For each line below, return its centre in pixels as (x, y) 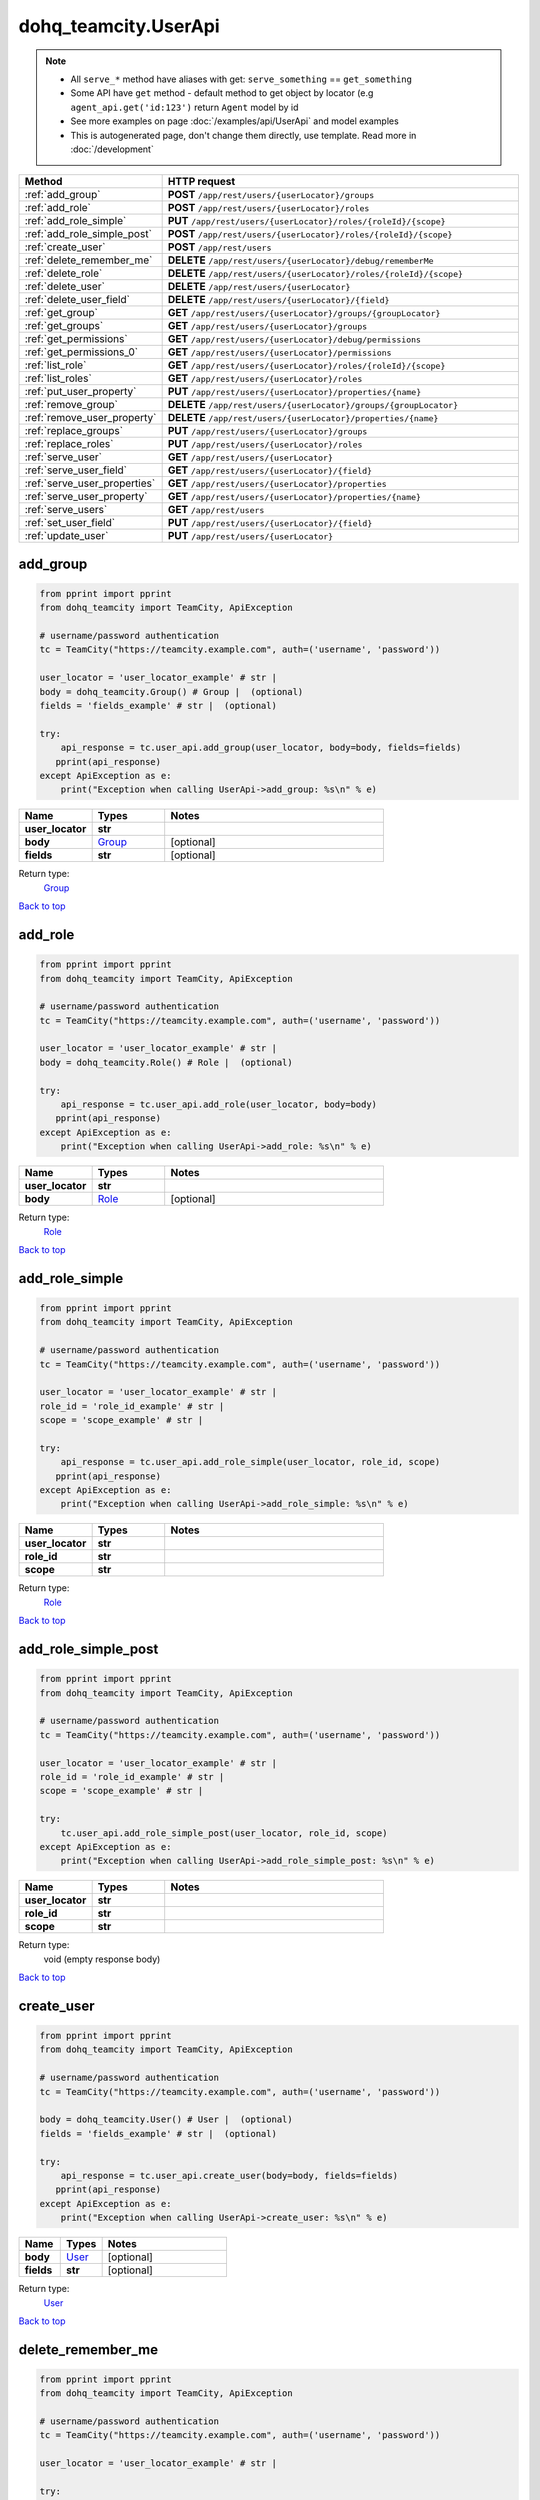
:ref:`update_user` (66, 536)
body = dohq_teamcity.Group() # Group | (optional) (171, 691)
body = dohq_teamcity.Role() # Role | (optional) (166, 1062)
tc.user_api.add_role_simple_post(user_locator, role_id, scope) (224, 1833)
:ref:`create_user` (65, 247)
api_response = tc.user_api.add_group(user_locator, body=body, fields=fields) (261, 748)
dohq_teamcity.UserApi (119, 26)
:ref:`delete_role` (63, 273)
